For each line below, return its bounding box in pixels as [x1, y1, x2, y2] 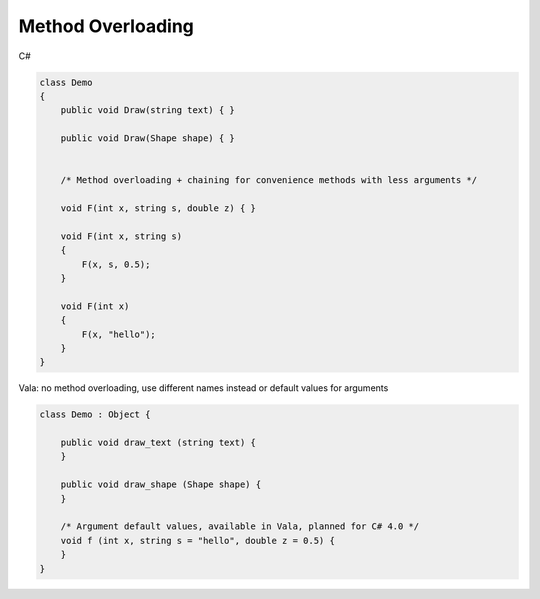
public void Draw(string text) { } [60, 105, 235, 116]
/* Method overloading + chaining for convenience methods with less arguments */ [60, 175, 478, 186]
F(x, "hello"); [81, 328, 157, 340]
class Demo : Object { [39, 409, 151, 420]
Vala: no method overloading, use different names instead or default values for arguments [18, 382, 389, 394]
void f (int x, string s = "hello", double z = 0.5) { [60, 535, 335, 546]
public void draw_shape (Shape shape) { [60, 479, 262, 490]
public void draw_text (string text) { [60, 437, 257, 449]
